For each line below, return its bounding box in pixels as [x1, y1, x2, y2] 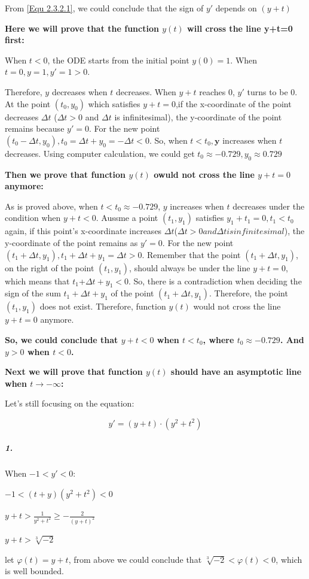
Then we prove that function [5, 168, 126, 180]
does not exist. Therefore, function [39, 300, 166, 313]
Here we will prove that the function [5, 22, 159, 34]
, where [203, 333, 234, 345]
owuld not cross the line [154, 168, 255, 180]
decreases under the [232, 199, 305, 212]
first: [5, 34, 25, 46]
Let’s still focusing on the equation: [5, 397, 134, 410]
